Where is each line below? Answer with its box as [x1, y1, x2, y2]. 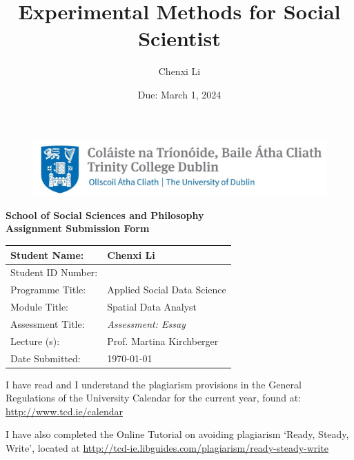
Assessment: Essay [107, 316, 186, 331]
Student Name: [10, 247, 84, 262]
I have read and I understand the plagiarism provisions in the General [6, 377, 302, 391]
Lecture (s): [10, 333, 60, 348]
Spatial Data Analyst [107, 300, 197, 314]
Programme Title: [10, 282, 86, 297]
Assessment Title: [10, 316, 85, 331]
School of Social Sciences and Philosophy [6, 207, 204, 222]
